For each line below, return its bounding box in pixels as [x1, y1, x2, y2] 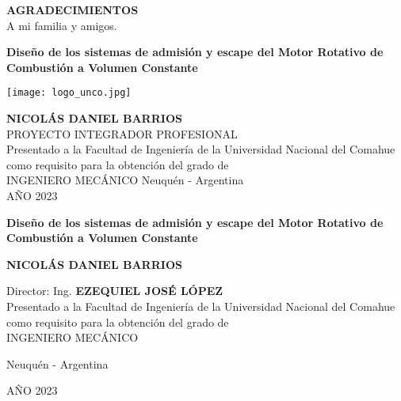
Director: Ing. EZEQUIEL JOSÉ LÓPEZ [6, 282, 223, 299]
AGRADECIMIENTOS [6, 2, 139, 17]
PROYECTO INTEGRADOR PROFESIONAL [6, 125, 238, 142]
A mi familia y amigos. [6, 17, 117, 33]
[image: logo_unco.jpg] [6, 87, 132, 99]
